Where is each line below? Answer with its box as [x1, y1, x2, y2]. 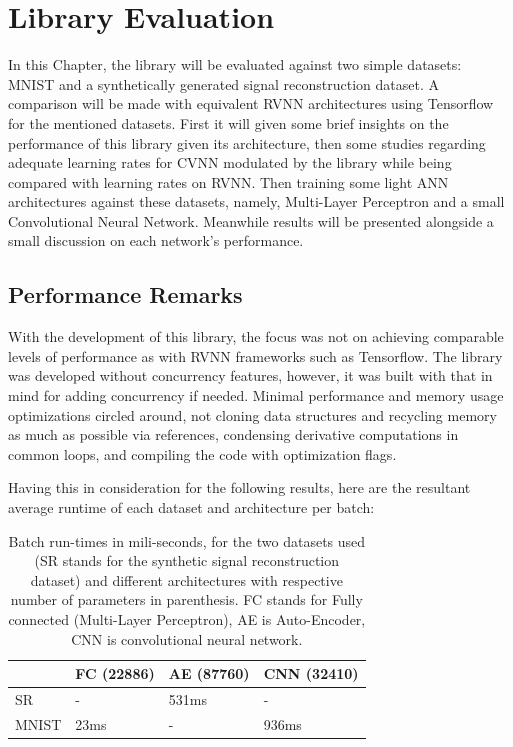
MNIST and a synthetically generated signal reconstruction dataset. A [8, 73, 439, 94]
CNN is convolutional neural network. [71, 628, 303, 649]
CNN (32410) [263, 663, 359, 684]
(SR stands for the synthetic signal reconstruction [34, 550, 340, 571]
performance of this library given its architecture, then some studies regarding [8, 132, 486, 153]
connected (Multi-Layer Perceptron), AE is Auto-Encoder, [8, 608, 366, 629]
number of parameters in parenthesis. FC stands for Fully [10, 589, 363, 610]
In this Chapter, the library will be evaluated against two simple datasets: [8, 54, 462, 75]
